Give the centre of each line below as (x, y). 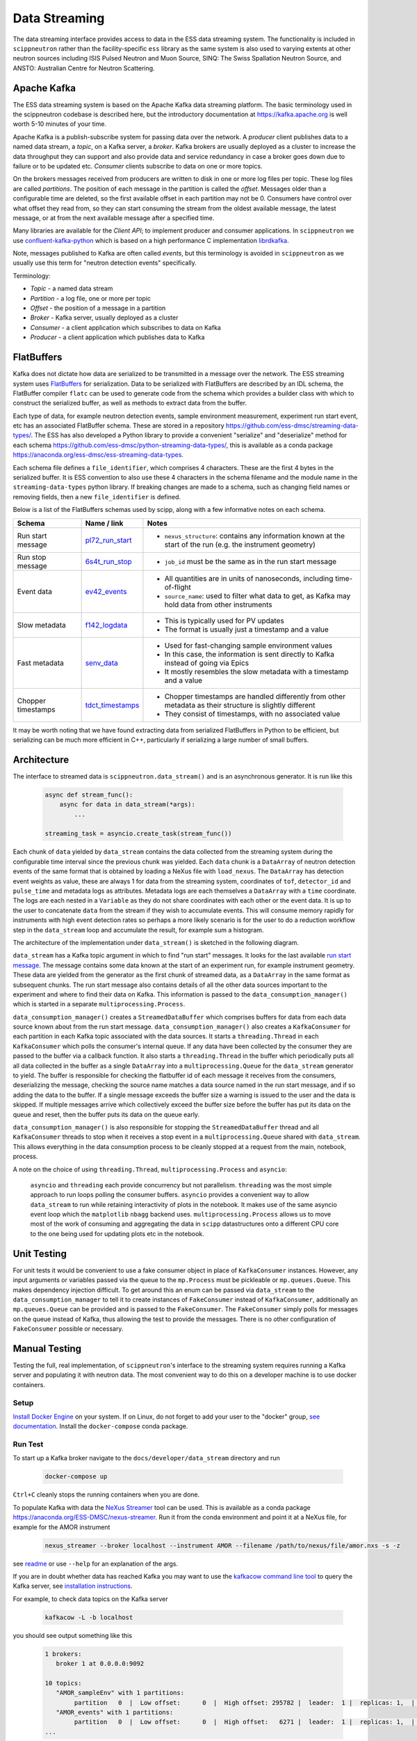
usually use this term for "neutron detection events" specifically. (105, 263)
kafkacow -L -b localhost (89, 1617)
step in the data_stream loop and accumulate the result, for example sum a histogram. (138, 930)
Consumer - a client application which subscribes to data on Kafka (126, 327)
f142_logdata (106, 625)
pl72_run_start (108, 540)
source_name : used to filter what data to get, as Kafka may (257, 595)
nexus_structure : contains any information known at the (255, 536)
